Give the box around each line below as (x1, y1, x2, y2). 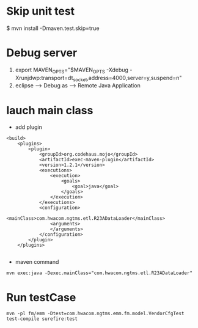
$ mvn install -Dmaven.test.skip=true (6, 24, 100, 32)
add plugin (15, 123, 43, 131)
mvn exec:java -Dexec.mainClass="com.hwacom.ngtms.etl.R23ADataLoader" (6, 270, 193, 276)
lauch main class (6, 103, 94, 117)
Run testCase (6, 290, 76, 304)
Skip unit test (6, 4, 75, 18)
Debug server (6, 46, 78, 60)
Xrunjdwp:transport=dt (15, 74, 73, 81)
